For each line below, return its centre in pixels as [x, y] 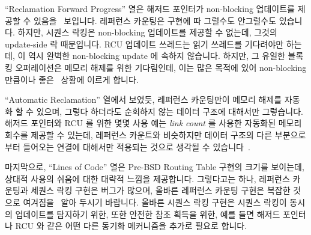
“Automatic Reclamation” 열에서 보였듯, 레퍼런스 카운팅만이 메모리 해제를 [143, 99]
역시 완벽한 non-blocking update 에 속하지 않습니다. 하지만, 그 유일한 [156, 56]
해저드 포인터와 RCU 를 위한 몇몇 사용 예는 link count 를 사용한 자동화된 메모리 [153, 123]
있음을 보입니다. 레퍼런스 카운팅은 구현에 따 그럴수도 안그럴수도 [155, 20]
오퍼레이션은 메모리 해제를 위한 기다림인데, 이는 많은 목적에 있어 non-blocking [161, 67]
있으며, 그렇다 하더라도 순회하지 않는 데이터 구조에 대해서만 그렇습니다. [170, 111]
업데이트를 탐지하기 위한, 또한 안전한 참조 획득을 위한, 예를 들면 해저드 [148, 214]
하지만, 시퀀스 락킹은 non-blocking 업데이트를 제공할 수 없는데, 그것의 [147, 32]
